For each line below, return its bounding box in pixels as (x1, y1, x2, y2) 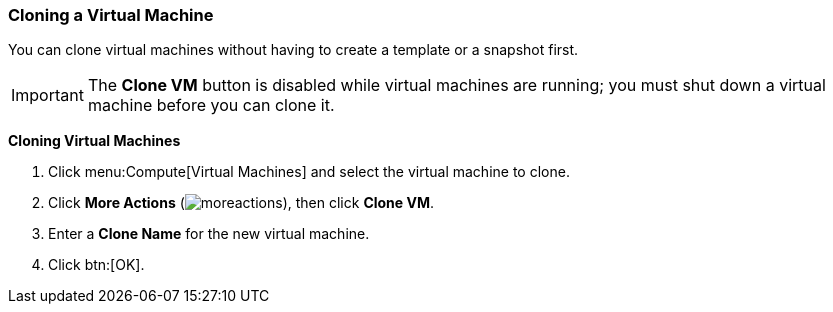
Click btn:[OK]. (48, 256, 145, 274)
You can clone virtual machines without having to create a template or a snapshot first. (8, 41, 579, 59)
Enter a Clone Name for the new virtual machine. (48, 225, 370, 243)
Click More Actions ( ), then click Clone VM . (48, 194, 435, 212)
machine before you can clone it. (87, 95, 335, 116)
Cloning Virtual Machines (8, 132, 181, 150)
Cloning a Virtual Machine (8, 5, 214, 25)
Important (11, 85, 84, 106)
